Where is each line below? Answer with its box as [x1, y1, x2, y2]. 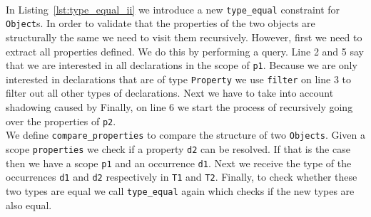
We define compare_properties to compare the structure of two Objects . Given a [6, 127, 365, 142]
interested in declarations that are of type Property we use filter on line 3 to [6, 71, 352, 86]
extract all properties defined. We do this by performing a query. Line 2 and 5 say [6, 43, 364, 58]
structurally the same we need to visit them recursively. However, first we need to [6, 29, 362, 44]
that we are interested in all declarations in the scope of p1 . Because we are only [6, 58, 357, 73]
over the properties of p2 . [6, 113, 116, 128]
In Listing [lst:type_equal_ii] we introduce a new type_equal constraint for [6, 1, 340, 16]
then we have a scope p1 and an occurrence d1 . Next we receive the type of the [6, 155, 352, 170]
